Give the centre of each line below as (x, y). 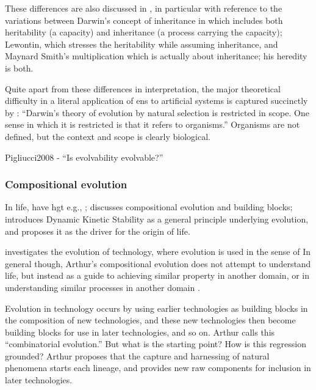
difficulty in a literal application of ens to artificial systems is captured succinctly (156, 101)
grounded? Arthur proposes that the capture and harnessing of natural (137, 355)
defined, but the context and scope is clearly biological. (108, 136)
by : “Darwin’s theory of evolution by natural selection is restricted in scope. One (157, 112)
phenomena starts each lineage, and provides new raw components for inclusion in (158, 368)
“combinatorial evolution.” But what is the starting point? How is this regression (156, 344)
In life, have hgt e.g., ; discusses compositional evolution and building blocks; (149, 207)
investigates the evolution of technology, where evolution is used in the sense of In (158, 252)
